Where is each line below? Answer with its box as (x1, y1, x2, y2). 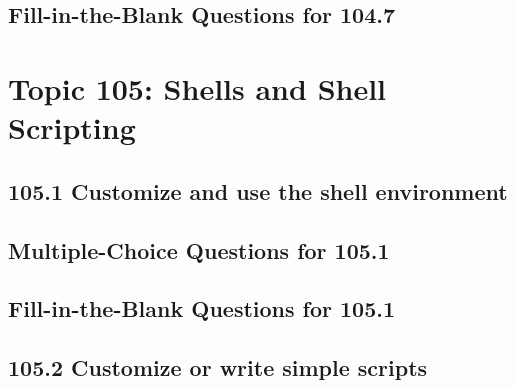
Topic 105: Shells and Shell (8, 67, 387, 108)
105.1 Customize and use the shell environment (8, 175, 508, 206)
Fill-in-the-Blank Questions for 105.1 (8, 293, 396, 324)
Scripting (8, 107, 136, 148)
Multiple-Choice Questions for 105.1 (8, 234, 390, 265)
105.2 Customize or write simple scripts (8, 352, 428, 383)
